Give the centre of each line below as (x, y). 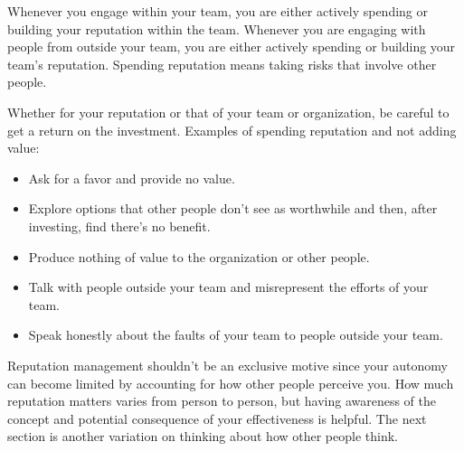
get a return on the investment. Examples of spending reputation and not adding (232, 130)
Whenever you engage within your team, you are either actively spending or (218, 11)
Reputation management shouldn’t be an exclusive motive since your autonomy (227, 365)
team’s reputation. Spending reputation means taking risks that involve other (222, 64)
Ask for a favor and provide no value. (132, 178)
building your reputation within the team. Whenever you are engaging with (217, 28)
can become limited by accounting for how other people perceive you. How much (231, 383)
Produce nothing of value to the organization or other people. (199, 256)
